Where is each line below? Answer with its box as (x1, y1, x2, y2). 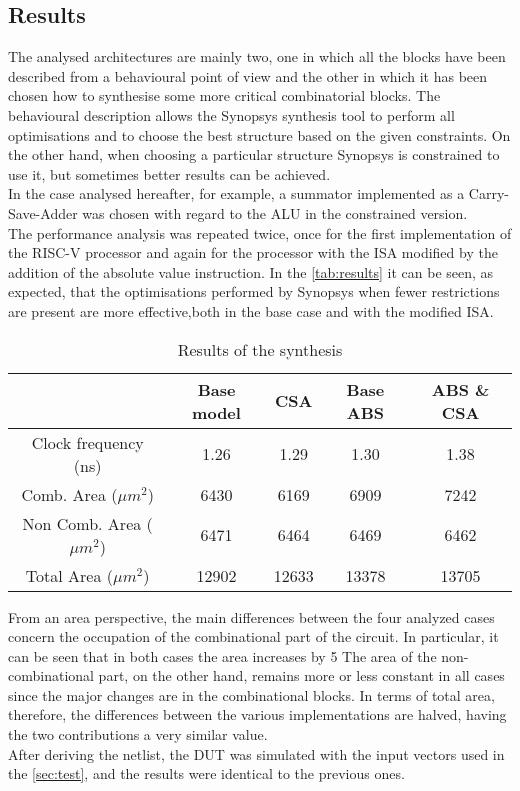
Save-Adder (8, 202, 78, 223)
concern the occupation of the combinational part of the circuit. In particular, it (8, 626, 499, 647)
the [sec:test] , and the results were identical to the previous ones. (8, 763, 405, 784)
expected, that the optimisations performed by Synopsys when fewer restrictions (8, 281, 500, 302)
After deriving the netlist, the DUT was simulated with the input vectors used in (8, 743, 505, 764)
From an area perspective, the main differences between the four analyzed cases (8, 606, 495, 627)
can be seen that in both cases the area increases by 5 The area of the (8, 645, 437, 666)
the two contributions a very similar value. (8, 724, 268, 745)
